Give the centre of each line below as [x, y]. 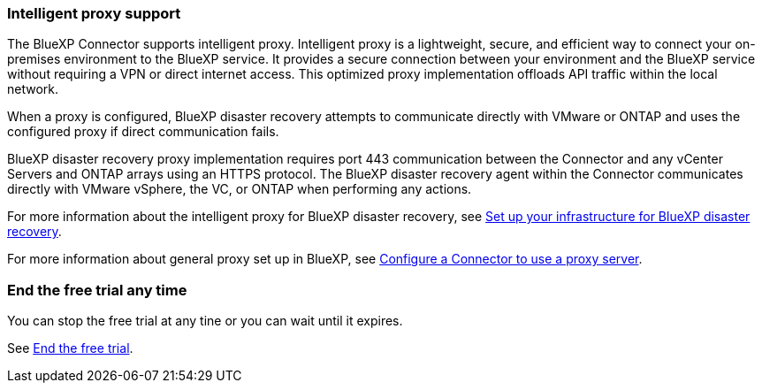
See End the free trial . [70, 348]
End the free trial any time [97, 290]
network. [33, 89]
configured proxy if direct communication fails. [143, 132]
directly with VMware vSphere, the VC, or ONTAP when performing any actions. [240, 189]
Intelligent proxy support [94, 13]
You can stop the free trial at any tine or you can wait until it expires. [205, 321]
